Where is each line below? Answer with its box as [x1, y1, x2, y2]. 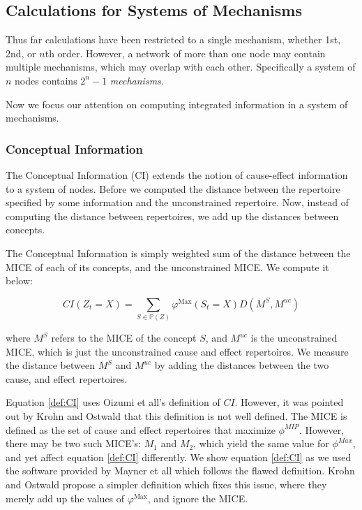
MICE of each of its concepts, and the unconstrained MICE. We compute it [6, 259, 329, 274]
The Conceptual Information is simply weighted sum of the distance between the [6, 245, 351, 260]
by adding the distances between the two [154, 358, 329, 372]
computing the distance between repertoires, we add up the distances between [6, 208, 339, 223]
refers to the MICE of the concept [51, 330, 197, 345]
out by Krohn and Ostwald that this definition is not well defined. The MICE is [6, 409, 347, 423]
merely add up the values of [6, 490, 125, 505]
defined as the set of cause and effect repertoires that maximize [6, 422, 276, 437]
